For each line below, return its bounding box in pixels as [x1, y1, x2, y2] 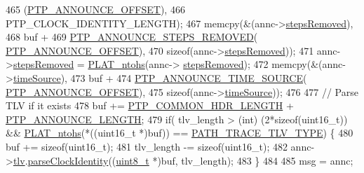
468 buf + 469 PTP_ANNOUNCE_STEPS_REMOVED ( [6, 29, 258, 44]
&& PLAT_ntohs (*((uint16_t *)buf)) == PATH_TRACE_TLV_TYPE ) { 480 [6, 125, 353, 140]
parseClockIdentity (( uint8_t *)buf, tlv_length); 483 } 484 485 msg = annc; [27, 153, 353, 167]
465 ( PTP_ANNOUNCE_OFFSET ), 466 [6, 2, 185, 16]
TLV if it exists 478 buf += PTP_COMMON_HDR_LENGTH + [6, 98, 294, 113]
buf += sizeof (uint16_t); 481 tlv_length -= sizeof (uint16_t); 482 [6, 139, 288, 153]
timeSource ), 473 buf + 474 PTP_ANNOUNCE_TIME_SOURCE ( [13, 70, 307, 85]
